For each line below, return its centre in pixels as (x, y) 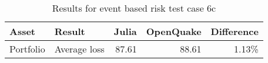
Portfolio (27, 49)
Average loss (79, 49)
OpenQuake (174, 31)
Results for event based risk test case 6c (134, 8)
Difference (235, 31)
